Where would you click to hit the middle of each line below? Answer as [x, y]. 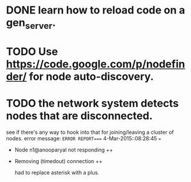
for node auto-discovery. [91, 76]
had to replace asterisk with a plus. [57, 172]
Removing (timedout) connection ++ [58, 161]
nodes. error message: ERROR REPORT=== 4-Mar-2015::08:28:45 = [84, 138]
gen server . [31, 23]
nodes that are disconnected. [79, 116]
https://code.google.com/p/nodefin [95, 64]
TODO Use [32, 51]
